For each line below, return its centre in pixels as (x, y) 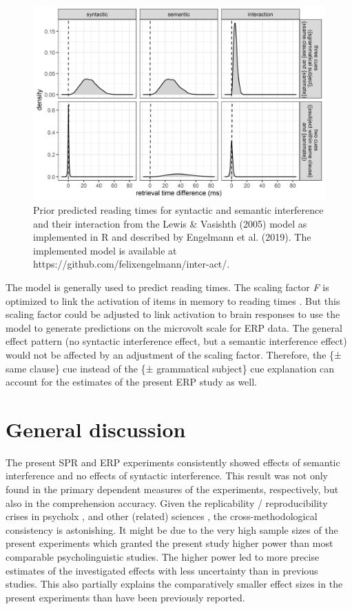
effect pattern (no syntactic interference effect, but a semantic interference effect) (176, 341)
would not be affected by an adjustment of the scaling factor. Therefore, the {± (174, 354)
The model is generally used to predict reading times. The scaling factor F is (167, 287)
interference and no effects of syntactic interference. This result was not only (167, 476)
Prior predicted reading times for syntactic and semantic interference (178, 209)
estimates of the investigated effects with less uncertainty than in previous (162, 570)
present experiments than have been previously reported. (125, 597)
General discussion (96, 429)
